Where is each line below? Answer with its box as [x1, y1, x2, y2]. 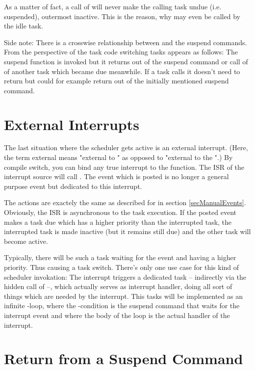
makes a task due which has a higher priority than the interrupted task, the [4, 216, 232, 227]
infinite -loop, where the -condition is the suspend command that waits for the [4, 300, 240, 311]
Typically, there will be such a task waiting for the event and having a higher [4, 252, 236, 263]
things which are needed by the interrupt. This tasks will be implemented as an [4, 291, 243, 301]
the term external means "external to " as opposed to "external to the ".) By [4, 152, 233, 162]
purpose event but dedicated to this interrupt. [4, 181, 142, 191]
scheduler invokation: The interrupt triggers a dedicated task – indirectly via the [4, 271, 246, 282]
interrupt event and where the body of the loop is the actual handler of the [4, 310, 230, 320]
